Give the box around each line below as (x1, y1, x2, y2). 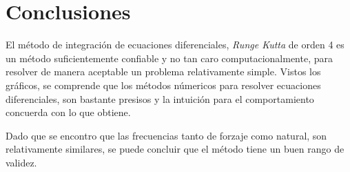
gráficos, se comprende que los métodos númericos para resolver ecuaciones (6, 77, 321, 92)
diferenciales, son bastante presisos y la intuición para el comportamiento (6, 91, 314, 106)
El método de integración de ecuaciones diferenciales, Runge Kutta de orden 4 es (6, 37, 344, 52)
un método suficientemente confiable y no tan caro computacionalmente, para (6, 50, 333, 65)
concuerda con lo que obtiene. (6, 105, 131, 120)
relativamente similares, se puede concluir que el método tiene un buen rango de (6, 142, 344, 156)
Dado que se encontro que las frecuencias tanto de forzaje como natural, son (6, 128, 327, 142)
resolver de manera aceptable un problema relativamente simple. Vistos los (6, 64, 321, 79)
